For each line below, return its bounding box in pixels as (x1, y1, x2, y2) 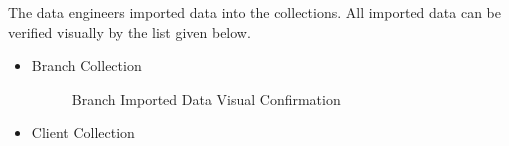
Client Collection (31, 122, 135, 143)
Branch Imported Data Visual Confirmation (71, 88, 341, 109)
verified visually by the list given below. (8, 21, 251, 42)
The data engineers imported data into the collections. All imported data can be (8, 2, 501, 22)
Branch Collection (31, 55, 142, 76)
